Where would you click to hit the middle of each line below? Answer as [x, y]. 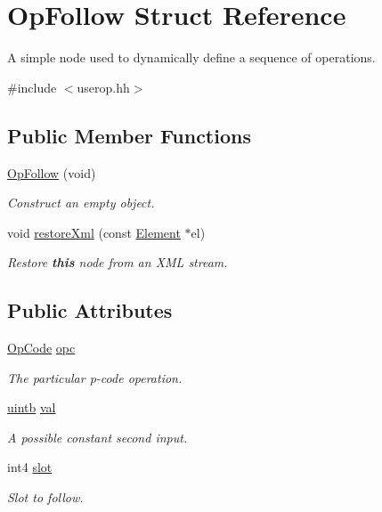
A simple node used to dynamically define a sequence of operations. [191, 57]
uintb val [32, 407]
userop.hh [103, 87]
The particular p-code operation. [95, 377]
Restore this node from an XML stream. [118, 262]
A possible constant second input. [98, 437]
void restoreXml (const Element [94, 232]
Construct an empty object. [81, 203]
